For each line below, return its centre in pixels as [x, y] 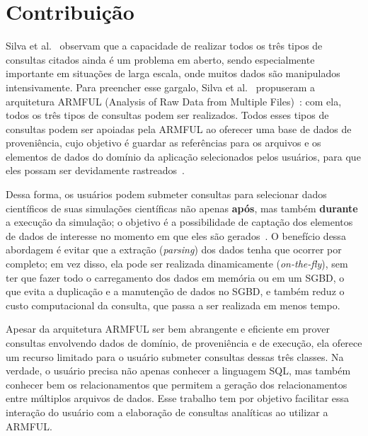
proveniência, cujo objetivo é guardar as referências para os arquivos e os [163, 143]
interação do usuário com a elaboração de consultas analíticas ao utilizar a [167, 412]
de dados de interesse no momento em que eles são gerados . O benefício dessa [176, 235]
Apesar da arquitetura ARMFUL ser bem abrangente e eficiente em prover [168, 329]
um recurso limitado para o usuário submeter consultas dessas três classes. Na [175, 356]
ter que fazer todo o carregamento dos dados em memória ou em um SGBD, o [175, 277]
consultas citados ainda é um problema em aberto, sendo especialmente [160, 59]
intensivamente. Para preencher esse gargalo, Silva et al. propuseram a [161, 87]
